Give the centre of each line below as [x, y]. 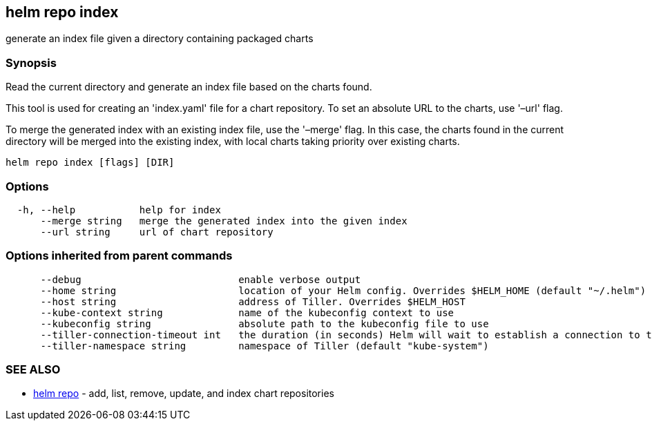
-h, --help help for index [119, 210]
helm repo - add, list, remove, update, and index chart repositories [184, 394]
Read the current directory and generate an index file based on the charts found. [189, 87]
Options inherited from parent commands [119, 256]
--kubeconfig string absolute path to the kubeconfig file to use [265, 323]
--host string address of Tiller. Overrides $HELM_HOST [253, 301]
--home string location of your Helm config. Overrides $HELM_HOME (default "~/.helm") [343, 290]
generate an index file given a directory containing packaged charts [160, 39]
